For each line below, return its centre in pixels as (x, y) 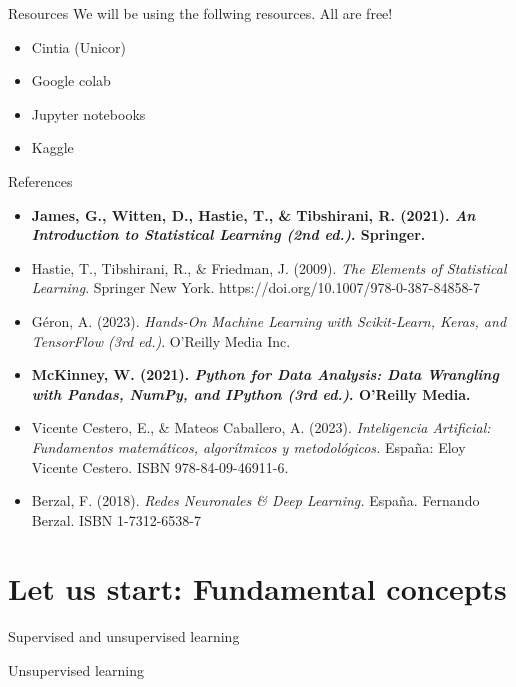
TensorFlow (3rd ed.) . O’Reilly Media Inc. (161, 340)
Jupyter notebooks (88, 113)
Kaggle (52, 147)
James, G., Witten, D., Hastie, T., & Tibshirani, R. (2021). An (253, 214)
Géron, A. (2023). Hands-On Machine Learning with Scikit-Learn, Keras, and (269, 320)
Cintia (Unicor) (78, 46)
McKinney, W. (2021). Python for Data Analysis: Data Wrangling (265, 374)
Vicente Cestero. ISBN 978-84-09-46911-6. (160, 466)
